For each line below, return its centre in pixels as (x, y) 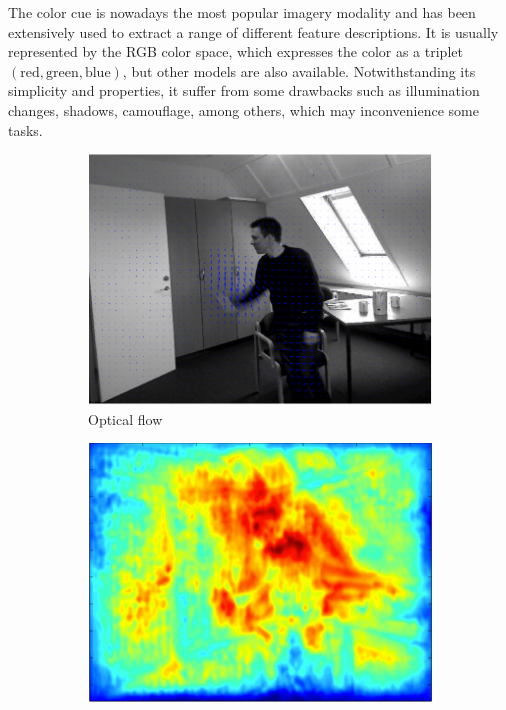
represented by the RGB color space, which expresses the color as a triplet (235, 51)
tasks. (25, 129)
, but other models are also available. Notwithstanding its (299, 70)
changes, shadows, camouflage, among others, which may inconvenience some (243, 109)
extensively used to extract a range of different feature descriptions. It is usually (253, 31)
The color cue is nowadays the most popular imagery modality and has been (242, 12)
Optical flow (125, 418)
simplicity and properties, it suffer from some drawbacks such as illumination (244, 90)
